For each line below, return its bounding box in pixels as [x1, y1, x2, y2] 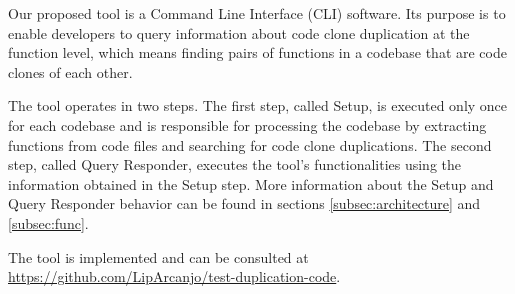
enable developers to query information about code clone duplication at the [8, 22, 470, 43]
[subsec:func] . [8, 212, 89, 233]
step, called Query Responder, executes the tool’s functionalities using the [8, 154, 462, 175]
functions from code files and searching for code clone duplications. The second [8, 134, 492, 155]
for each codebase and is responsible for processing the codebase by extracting [8, 114, 487, 135]
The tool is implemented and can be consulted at [8, 246, 309, 267]
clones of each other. [8, 61, 133, 82]
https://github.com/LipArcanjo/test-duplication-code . [8, 266, 341, 287]
